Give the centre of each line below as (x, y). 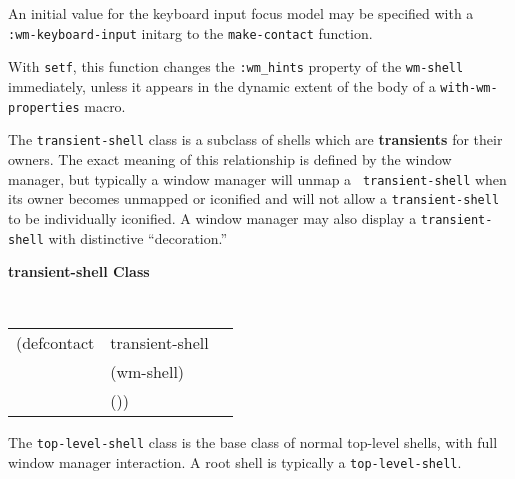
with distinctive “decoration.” (138, 237)
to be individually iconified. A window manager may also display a (212, 217)
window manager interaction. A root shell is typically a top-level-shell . (235, 462)
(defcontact (55, 343)
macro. (105, 105)
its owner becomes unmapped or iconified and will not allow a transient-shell (254, 198)
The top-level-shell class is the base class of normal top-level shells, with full (253, 442)
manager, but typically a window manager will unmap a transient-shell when (257, 178)
